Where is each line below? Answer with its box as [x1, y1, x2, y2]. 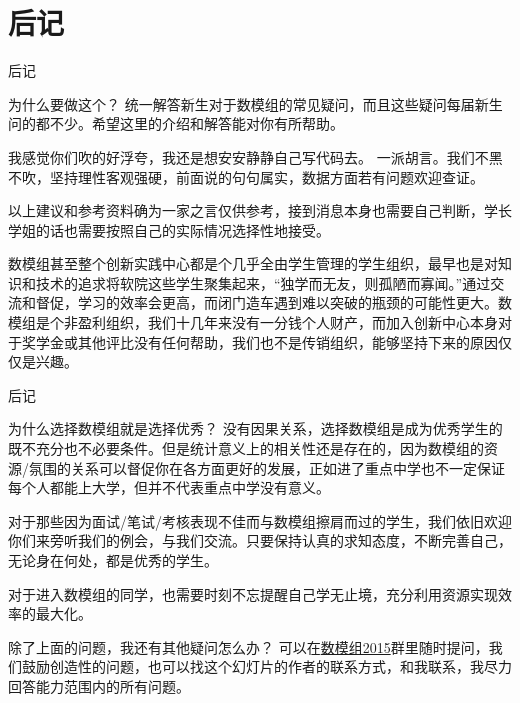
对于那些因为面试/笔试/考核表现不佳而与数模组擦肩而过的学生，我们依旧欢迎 [8, 510, 512, 531]
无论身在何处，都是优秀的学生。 [8, 550, 218, 570]
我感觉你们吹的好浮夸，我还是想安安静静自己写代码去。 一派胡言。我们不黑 [8, 146, 503, 167]
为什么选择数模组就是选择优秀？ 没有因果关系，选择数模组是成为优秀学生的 [8, 418, 503, 439]
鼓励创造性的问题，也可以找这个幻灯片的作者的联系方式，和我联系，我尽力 [21, 656, 512, 677]
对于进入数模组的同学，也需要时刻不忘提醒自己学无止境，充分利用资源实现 [8, 583, 498, 604]
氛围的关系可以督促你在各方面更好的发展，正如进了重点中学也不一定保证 [28, 457, 505, 478]
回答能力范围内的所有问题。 [8, 675, 190, 696]
